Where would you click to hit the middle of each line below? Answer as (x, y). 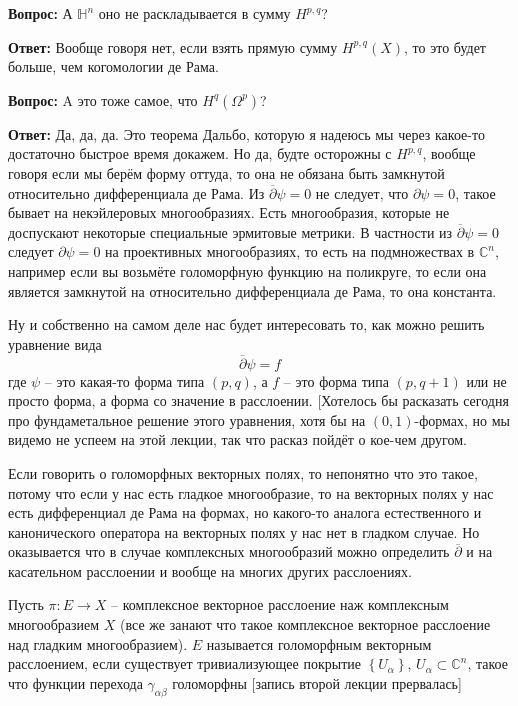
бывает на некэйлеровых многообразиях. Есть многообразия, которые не (229, 212)
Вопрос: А (40, 13)
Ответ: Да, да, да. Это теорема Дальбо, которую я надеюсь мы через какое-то (246, 133)
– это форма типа (336, 380)
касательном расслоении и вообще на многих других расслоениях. (210, 570)
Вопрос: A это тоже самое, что (103, 99)
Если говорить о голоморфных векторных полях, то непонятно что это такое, (243, 472)
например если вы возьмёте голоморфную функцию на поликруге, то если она (247, 270)
